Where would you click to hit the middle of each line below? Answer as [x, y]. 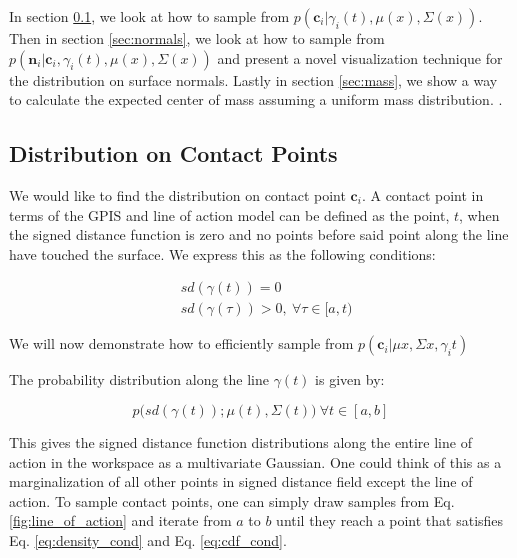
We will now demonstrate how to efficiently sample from [181, 343]
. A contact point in [422, 194]
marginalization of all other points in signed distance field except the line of [241, 481]
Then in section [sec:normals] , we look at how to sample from [197, 38]
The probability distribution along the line [139, 379]
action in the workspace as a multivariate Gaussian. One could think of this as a [255, 461]
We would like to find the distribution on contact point [177, 194]
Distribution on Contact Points [173, 153]
